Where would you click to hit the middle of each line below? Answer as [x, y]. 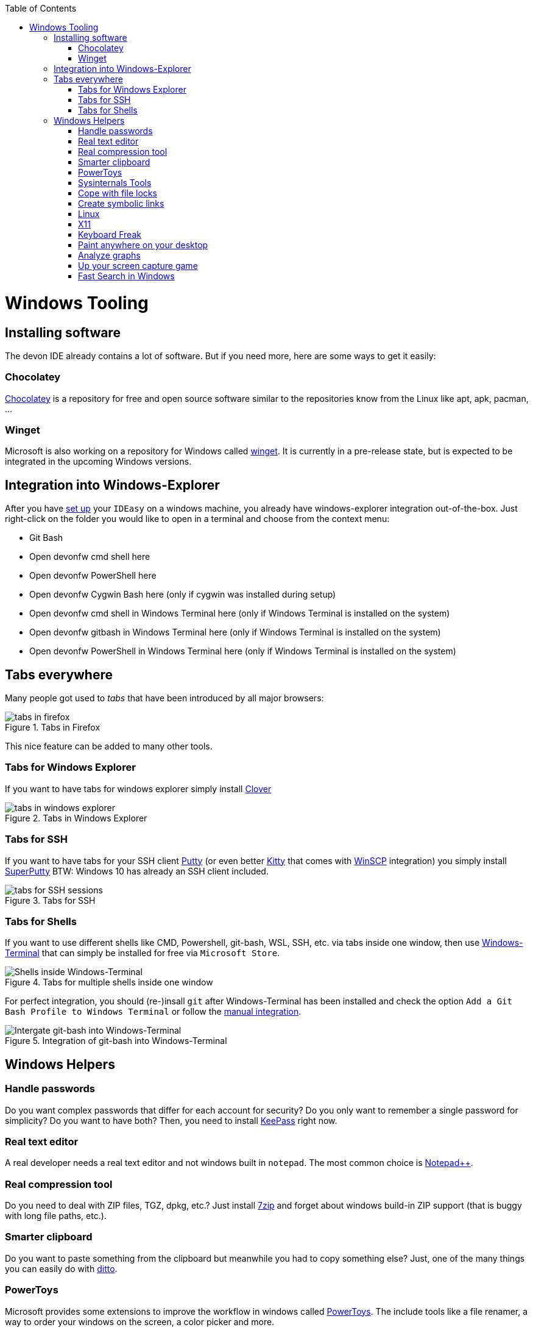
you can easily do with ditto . [61, 1268]
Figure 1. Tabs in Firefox [53, 728]
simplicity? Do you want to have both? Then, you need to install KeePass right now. [171, 1120]
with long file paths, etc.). [56, 1216]
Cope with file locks [118, 193]
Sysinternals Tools [115, 183]
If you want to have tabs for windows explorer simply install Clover [138, 788]
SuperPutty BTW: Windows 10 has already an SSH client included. [137, 871]
